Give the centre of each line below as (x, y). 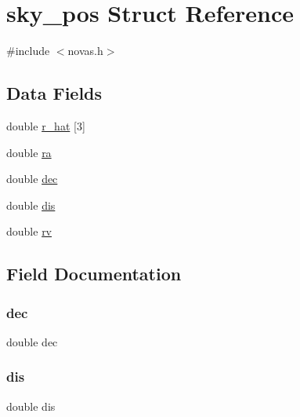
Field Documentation (94, 274)
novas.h (85, 51)
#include (28, 51)
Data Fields (54, 93)
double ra (29, 152)
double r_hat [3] (46, 125)
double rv (29, 231)
